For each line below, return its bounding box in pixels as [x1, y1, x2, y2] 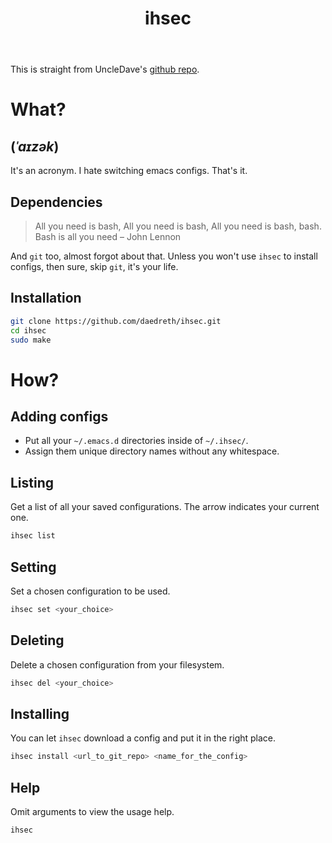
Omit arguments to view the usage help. [10, 806, 175, 817]
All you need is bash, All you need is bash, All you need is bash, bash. [34, 220, 322, 232]
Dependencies [10, 193, 103, 211]
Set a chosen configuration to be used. [10, 585, 171, 597]
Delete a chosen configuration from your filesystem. [10, 658, 225, 671]
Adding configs [10, 408, 109, 426]
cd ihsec [10, 325, 47, 336]
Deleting [10, 632, 65, 649]
